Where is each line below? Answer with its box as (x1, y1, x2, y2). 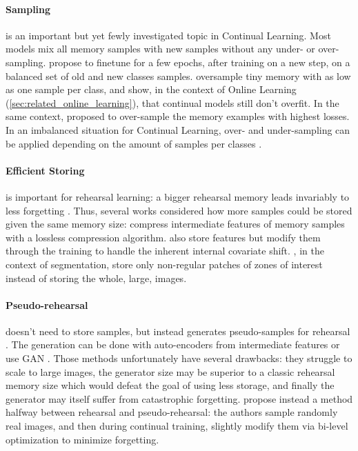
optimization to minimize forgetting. (6, 432, 159, 446)
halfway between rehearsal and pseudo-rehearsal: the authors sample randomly (6, 405, 338, 419)
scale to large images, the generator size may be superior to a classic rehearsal (6, 364, 335, 379)
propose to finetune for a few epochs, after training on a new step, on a (49, 54, 350, 69)
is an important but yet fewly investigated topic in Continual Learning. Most (6, 28, 331, 42)
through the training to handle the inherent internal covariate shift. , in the (6, 243, 324, 258)
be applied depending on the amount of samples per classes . (6, 136, 262, 150)
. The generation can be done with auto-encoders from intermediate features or (6, 337, 340, 352)
